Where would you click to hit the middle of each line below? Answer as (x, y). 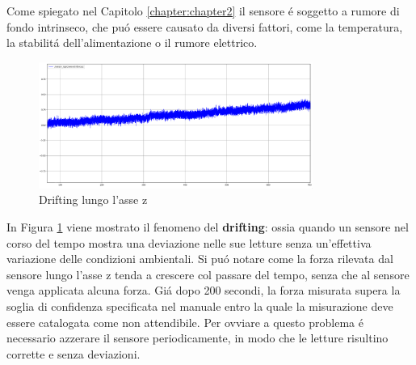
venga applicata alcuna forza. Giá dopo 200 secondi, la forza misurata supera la (204, 290)
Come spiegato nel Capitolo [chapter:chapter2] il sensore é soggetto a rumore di (203, 11)
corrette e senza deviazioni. (74, 353)
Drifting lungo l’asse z (93, 199)
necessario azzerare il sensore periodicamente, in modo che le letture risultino (197, 338)
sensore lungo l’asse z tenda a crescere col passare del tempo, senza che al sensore (208, 274)
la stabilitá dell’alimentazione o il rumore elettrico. (132, 42)
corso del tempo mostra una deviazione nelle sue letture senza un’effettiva (189, 242)
